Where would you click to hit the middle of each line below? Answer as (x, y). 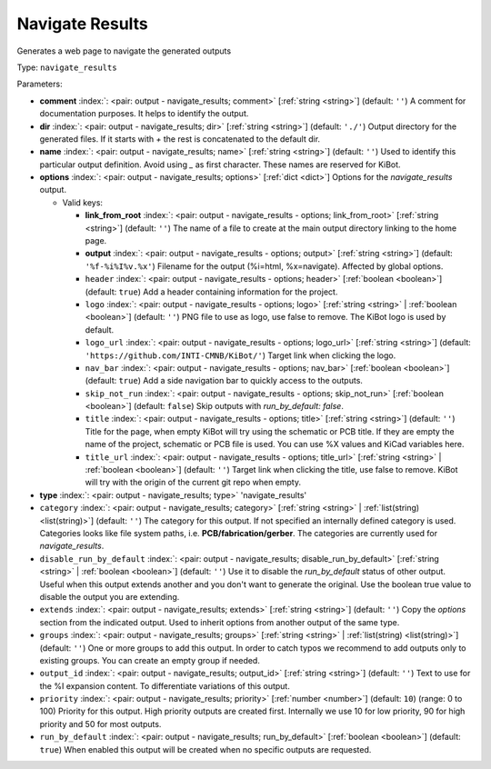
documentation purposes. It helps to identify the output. (144, 114)
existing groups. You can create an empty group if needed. (150, 660)
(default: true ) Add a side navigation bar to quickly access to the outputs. (224, 381)
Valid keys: (83, 202)
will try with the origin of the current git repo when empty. (193, 483)
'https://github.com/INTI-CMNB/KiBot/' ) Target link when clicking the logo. (240, 355)
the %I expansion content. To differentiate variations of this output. (165, 685)
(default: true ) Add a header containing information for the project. (211, 292)
